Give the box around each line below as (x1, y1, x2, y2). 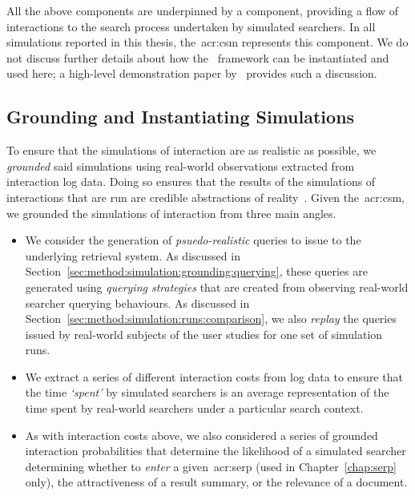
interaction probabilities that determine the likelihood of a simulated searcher (25, 442, 406, 459)
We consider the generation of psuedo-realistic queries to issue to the (25, 232, 361, 248)
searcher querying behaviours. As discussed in (25, 294, 250, 311)
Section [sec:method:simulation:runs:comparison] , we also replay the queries (25, 310, 397, 327)
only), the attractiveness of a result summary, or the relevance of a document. (25, 474, 408, 490)
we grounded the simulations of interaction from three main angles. (6, 204, 336, 221)
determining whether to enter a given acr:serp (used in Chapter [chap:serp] (25, 458, 397, 474)
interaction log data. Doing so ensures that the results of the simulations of (6, 173, 376, 190)
